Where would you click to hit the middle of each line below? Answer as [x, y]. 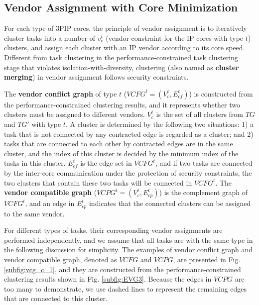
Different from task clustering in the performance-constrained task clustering [121, 57]
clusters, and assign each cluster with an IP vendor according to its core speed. [125, 48]
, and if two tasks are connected [204, 163]
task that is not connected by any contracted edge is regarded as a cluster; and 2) [129, 134]
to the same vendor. [34, 213]
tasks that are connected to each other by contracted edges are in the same [119, 144]
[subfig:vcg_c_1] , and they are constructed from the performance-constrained [123, 269]
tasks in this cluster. [35, 163]
